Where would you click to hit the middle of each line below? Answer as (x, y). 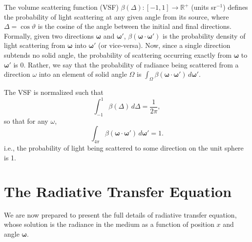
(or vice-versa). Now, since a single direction (164, 45)
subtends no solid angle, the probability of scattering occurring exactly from (118, 55)
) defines (235, 7)
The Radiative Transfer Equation (118, 191)
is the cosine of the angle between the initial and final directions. (135, 26)
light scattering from (35, 45)
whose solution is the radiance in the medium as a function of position (109, 224)
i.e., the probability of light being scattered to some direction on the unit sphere (124, 148)
